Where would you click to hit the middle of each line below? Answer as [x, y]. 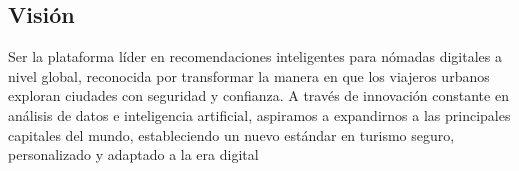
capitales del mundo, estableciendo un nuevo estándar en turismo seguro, [231, 134]
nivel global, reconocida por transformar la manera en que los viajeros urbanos [249, 75]
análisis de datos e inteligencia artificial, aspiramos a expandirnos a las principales [259, 114]
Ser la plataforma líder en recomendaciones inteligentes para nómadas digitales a [255, 56]
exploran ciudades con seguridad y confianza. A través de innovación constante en [258, 95]
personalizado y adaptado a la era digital [133, 154]
